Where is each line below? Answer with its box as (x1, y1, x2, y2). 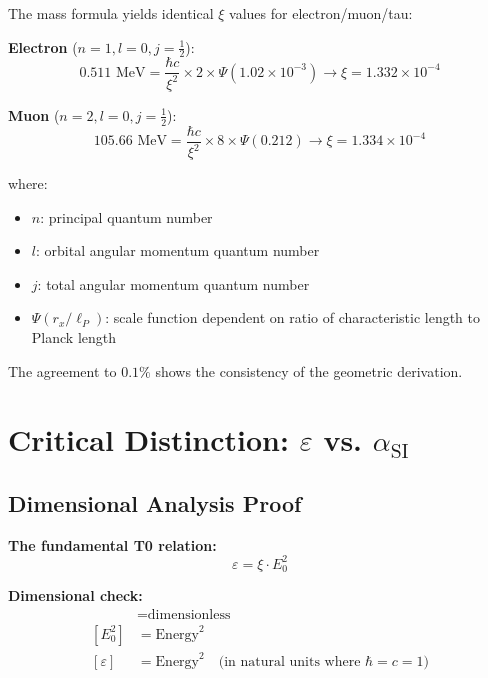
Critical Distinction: (8, 419, 289, 460)
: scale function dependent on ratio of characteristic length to (105, 307, 481, 328)
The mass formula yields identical (8, 3, 214, 23)
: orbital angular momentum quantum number (35, 240, 320, 261)
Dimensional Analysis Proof (8, 487, 302, 518)
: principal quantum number (40, 206, 213, 227)
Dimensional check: (8, 585, 143, 606)
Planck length (31, 327, 117, 348)
